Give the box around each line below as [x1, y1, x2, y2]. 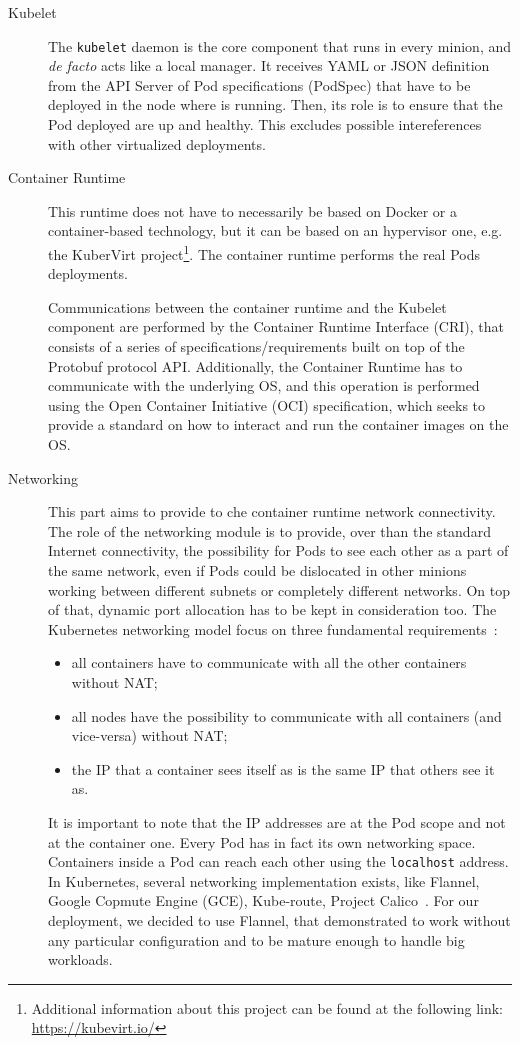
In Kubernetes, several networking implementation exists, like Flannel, [48, 870, 480, 891]
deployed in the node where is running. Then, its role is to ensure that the [48, 94, 503, 115]
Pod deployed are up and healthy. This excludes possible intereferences [48, 114, 482, 135]
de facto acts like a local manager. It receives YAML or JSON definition [48, 55, 490, 76]
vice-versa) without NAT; [71, 725, 228, 746]
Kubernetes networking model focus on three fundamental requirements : [48, 618, 498, 639]
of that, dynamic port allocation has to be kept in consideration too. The [48, 599, 497, 620]
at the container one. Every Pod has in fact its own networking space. [48, 831, 476, 852]
